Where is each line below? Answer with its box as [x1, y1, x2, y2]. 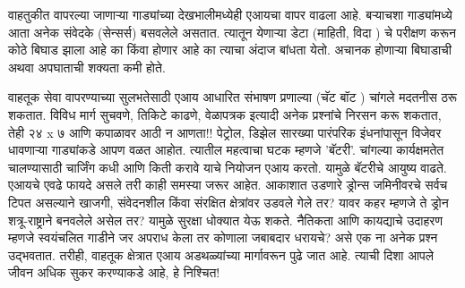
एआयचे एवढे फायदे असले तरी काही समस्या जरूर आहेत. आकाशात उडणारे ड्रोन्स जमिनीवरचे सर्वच [8, 175, 448, 194]
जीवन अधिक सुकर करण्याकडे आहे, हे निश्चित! [8, 263, 220, 282]
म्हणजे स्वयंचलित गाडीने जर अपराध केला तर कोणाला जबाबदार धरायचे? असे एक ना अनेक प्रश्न [8, 228, 438, 247]
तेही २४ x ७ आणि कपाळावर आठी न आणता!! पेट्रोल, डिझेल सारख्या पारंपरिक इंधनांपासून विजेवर [8, 123, 442, 141]
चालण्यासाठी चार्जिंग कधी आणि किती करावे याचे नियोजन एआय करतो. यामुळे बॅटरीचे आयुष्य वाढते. [8, 157, 447, 176]
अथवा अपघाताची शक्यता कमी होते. [8, 57, 166, 76]
